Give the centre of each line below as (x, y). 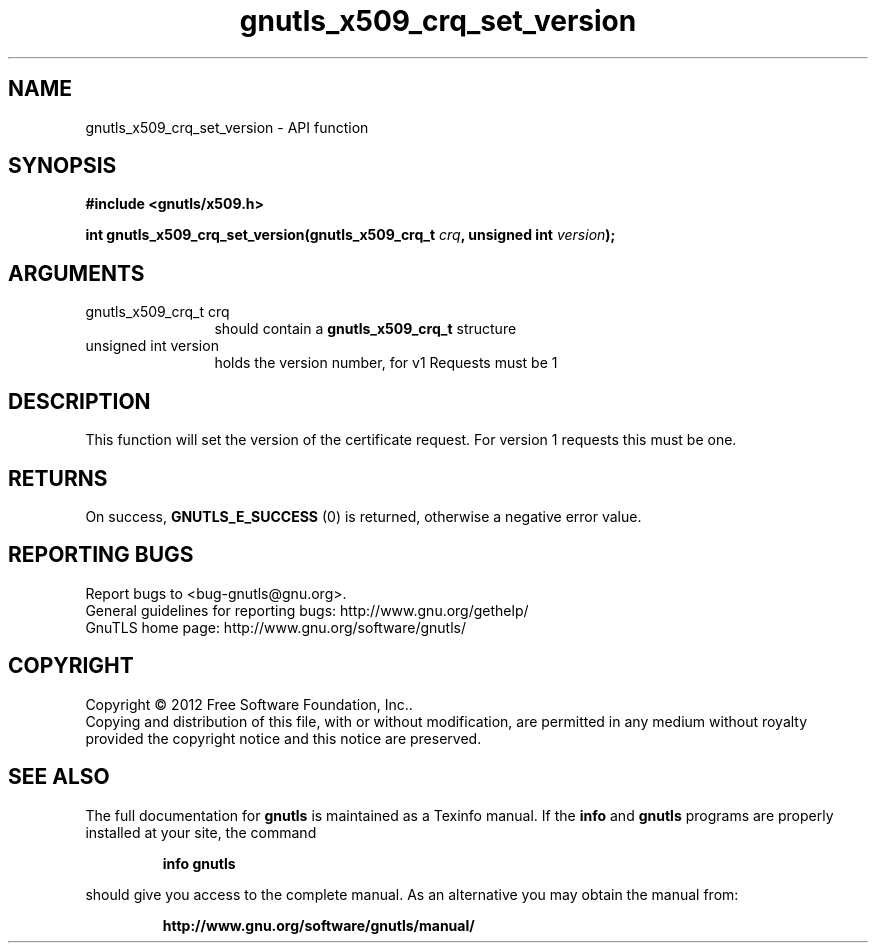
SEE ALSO (59, 777)
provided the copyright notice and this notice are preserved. (283, 738)
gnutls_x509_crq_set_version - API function (227, 127)
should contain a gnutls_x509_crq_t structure (365, 329)
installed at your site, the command (201, 832)
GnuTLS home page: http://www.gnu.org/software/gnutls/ (275, 627)
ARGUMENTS (76, 273)
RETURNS (58, 478)
